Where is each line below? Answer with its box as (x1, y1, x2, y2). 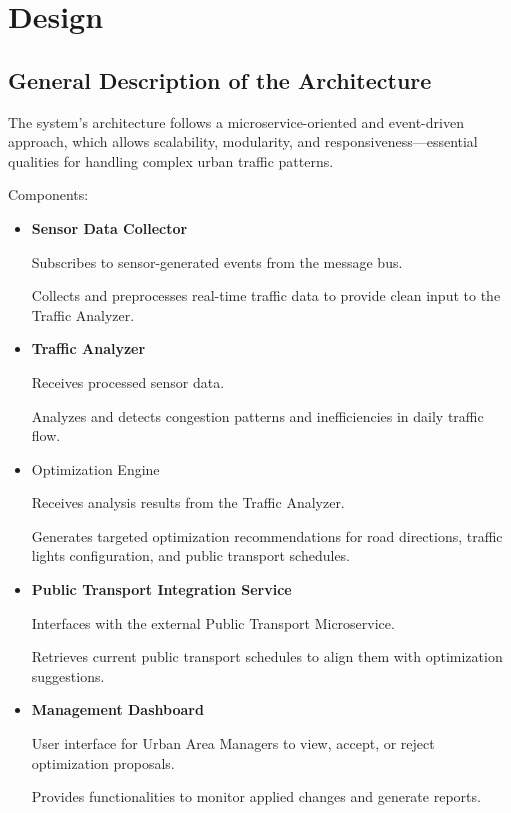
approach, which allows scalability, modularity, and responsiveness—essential (8, 131, 478, 152)
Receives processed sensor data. (31, 371, 225, 392)
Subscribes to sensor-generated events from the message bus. (31, 251, 403, 272)
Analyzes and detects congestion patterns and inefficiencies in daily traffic (31, 405, 484, 426)
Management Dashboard (31, 699, 204, 720)
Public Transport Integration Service (31, 579, 292, 600)
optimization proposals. (31, 752, 175, 773)
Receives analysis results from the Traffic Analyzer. (31, 492, 345, 513)
